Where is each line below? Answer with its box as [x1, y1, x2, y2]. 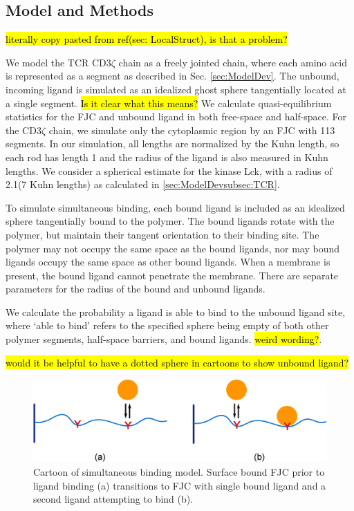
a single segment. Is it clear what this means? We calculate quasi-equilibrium [6, 95, 332, 110]
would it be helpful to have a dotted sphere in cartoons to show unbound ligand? [6, 355, 349, 369]
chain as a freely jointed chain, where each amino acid [118, 55, 347, 69]
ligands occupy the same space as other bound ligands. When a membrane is [6, 254, 330, 269]
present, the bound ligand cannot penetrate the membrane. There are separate [6, 268, 339, 282]
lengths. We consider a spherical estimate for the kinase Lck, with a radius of [6, 163, 333, 178]
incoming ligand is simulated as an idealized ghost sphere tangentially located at [6, 82, 346, 96]
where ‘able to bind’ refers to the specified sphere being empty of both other [6, 318, 329, 333]
